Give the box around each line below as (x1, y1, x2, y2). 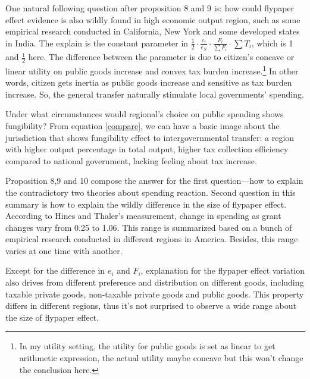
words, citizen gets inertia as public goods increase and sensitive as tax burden (5, 76, 292, 89)
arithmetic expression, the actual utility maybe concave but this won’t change (19, 352, 303, 364)
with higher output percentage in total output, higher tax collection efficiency (5, 143, 289, 155)
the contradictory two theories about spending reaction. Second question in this (5, 186, 296, 198)
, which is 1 (251, 36, 293, 49)
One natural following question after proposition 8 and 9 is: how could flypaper (5, 2, 295, 14)
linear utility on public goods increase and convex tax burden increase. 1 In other (5, 62, 299, 77)
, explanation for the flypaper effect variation (140, 264, 305, 277)
